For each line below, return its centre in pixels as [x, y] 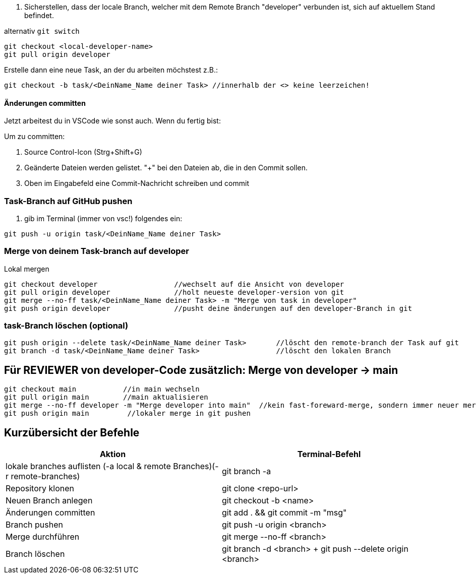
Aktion [113, 454]
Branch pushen [34, 525]
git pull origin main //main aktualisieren [106, 397]
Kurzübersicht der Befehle [72, 432]
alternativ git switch [42, 31]
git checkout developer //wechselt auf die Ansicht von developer [174, 284]
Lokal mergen [27, 269]
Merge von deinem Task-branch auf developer [97, 251]
